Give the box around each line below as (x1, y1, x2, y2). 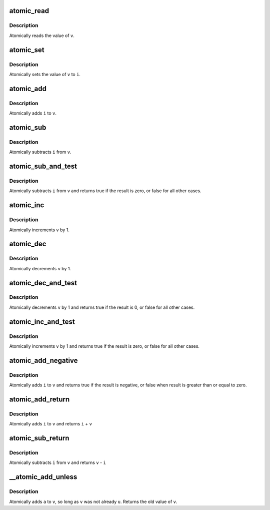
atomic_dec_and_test (9, 278, 77, 287)
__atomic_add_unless (9, 473, 77, 481)
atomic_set (9, 46, 44, 54)
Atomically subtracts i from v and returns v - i (9, 459, 106, 465)
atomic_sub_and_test (9, 162, 77, 171)
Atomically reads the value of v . (9, 33, 75, 39)
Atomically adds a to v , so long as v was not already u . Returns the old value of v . (9, 498, 177, 504)
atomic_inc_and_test (9, 317, 75, 326)
